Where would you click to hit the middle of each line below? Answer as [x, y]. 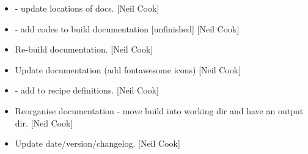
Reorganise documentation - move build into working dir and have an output [159, 110]
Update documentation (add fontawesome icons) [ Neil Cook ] [128, 69]
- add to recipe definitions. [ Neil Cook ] [87, 90]
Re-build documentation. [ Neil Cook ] [84, 49]
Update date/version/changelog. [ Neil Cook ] [97, 143]
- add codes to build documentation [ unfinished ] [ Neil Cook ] [127, 28]
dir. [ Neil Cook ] [44, 123]
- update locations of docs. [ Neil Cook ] [87, 8]
